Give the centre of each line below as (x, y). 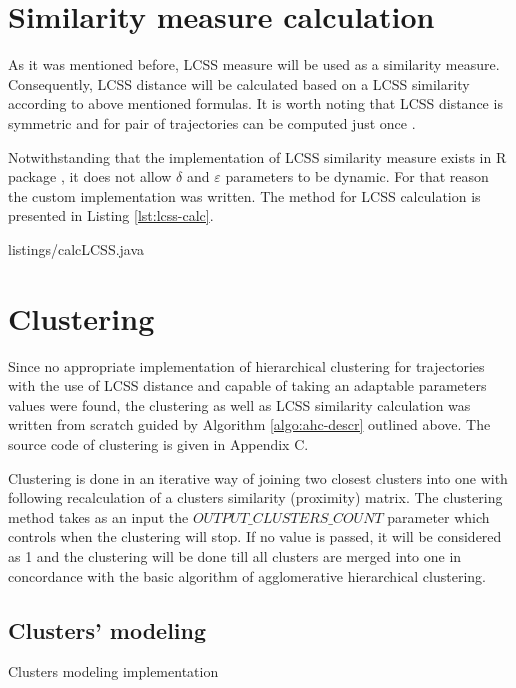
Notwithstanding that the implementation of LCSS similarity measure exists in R (257, 156)
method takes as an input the (98, 516)
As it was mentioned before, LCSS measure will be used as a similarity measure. (254, 64)
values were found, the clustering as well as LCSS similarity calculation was (239, 404)
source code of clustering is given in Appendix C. (158, 443)
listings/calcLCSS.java (76, 248)
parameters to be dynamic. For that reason (357, 176)
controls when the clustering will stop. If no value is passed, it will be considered (255, 536)
